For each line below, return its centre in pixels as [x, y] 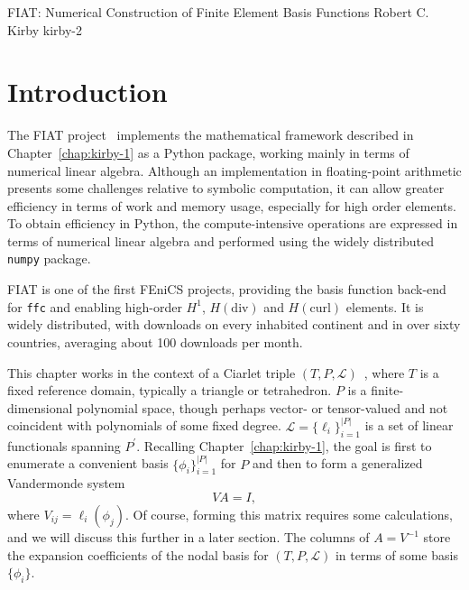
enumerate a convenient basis [88, 463]
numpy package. [49, 258]
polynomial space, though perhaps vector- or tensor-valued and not [262, 407]
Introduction [87, 92]
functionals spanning [64, 445]
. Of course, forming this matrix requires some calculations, [289, 514]
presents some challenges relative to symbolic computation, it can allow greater [226, 188]
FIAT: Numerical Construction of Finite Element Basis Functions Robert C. [218, 12]
